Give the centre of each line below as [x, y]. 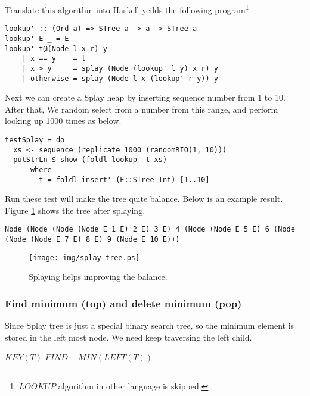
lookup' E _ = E [37, 38]
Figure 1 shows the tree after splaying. [75, 210]
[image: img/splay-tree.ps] [84, 258]
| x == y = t [54, 59]
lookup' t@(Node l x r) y [56, 49]
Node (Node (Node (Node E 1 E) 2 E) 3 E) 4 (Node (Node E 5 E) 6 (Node [150, 230]
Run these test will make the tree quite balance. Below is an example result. [144, 199]
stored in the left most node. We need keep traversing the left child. [128, 337]
